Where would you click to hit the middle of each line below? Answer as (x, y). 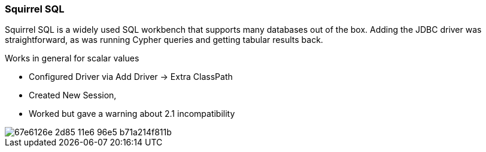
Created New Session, (73, 95)
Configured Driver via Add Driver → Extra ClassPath (131, 77)
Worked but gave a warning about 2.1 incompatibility (132, 114)
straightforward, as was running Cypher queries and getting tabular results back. (164, 40)
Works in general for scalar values (72, 58)
